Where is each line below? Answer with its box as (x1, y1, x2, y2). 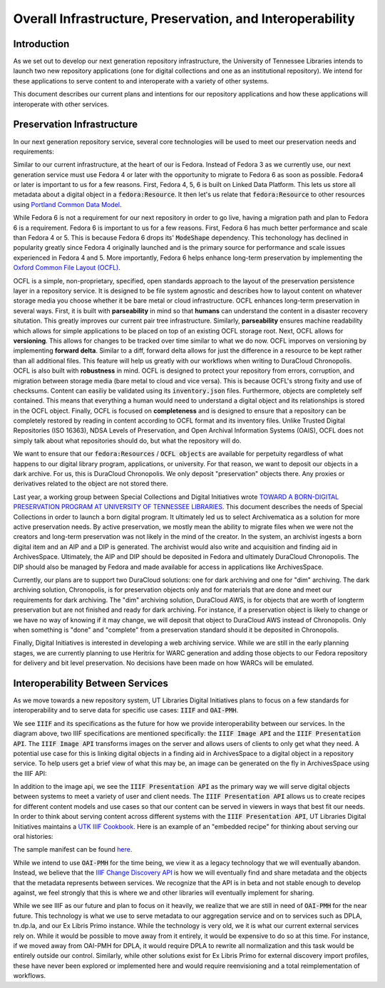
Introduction (13, 38, 70, 50)
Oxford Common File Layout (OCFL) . (13, 263, 120, 272)
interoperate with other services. (13, 100, 110, 109)
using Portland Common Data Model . (13, 200, 122, 208)
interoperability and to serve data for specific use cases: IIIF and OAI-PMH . (13, 706, 239, 715)
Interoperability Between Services (13, 677, 169, 689)
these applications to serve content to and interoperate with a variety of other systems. (13, 76, 269, 85)
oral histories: (13, 832, 53, 841)
